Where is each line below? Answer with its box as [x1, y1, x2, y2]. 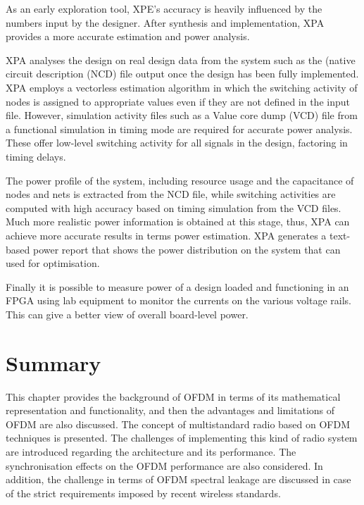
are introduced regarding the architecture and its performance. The [6, 444, 296, 459]
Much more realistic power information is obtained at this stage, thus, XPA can [6, 214, 350, 229]
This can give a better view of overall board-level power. [6, 306, 249, 321]
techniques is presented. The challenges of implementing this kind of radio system [6, 430, 358, 445]
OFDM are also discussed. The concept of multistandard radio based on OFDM [6, 416, 351, 431]
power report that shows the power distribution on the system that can [32, 242, 341, 256]
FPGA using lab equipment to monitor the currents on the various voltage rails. [6, 293, 352, 308]
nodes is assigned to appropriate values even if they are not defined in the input [6, 94, 350, 108]
